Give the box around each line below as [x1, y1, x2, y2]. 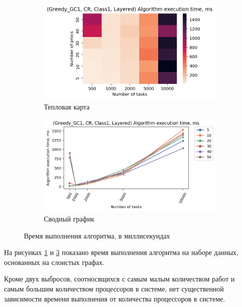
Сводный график [44, 213, 94, 224]
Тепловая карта [44, 101, 90, 111]
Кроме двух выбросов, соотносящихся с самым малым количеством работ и [4, 273, 235, 284]
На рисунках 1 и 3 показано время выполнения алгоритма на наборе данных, [4, 247, 239, 257]
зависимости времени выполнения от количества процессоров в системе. [4, 293, 225, 303]
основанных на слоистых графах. [4, 256, 105, 267]
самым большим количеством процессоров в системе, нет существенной [4, 283, 224, 293]
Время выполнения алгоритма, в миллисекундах [24, 230, 170, 240]
